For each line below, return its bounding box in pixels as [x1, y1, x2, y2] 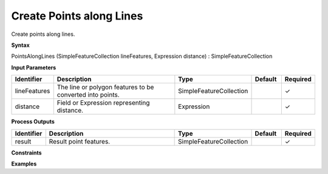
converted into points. [56, 91, 120, 99]
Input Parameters [11, 64, 56, 71]
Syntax [11, 41, 30, 49]
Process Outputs [11, 118, 55, 125]
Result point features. [49, 137, 111, 145]
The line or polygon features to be [56, 83, 154, 91]
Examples [11, 160, 37, 167]
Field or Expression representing [56, 99, 150, 107]
